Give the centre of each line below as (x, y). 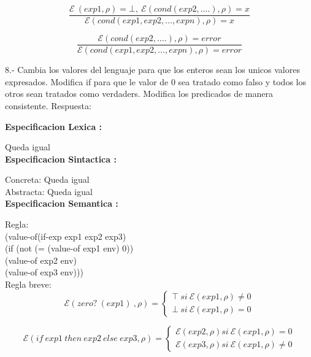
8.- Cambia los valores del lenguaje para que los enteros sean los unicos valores (152, 70)
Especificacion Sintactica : (61, 159)
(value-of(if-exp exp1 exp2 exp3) (66, 236)
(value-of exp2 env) (41, 260)
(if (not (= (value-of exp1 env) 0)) (69, 248)
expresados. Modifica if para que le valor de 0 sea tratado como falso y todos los (155, 81)
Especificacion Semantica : (62, 203)
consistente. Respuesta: (48, 105)
